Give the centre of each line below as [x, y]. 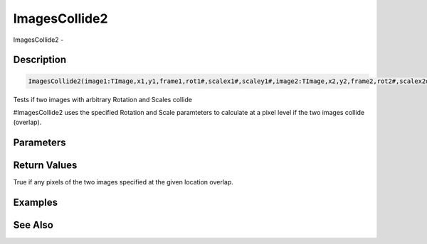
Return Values [45, 166]
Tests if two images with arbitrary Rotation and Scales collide [102, 99]
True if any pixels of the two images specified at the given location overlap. [123, 182]
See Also [33, 225]
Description [40, 60]
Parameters [39, 143]
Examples [36, 203]
